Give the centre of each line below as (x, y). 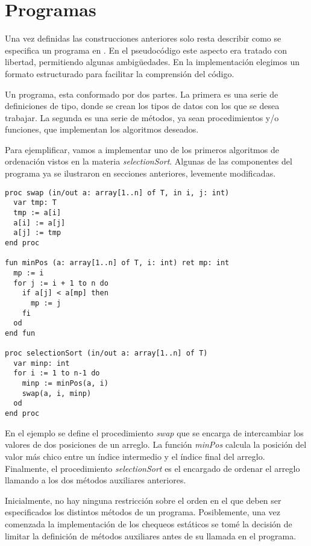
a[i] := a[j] (39, 223)
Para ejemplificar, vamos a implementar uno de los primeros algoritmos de (142, 149)
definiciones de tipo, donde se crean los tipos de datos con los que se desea (142, 106)
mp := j (46, 303)
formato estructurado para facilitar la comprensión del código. (120, 73)
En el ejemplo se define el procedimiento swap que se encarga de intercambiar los (154, 432)
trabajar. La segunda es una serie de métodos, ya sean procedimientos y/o (142, 117)
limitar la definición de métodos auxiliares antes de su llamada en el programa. (151, 535)
